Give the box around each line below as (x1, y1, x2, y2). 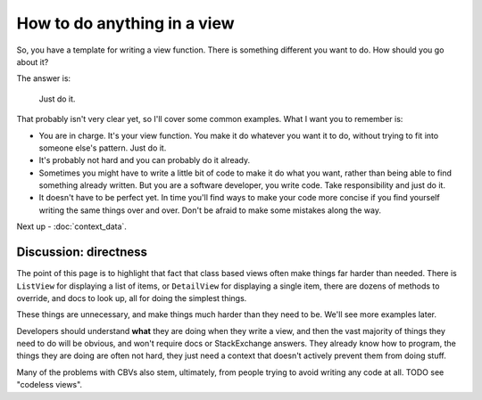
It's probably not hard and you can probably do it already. (38, 155, 251, 166)
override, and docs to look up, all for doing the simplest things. (16, 292, 247, 303)
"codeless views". (16, 380, 83, 390)
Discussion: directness (16, 245, 147, 260)
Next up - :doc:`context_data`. (16, 221, 127, 232)
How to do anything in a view (16, 13, 236, 33)
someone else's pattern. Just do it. (38, 143, 167, 153)
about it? (16, 56, 49, 67)
